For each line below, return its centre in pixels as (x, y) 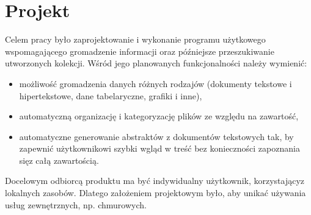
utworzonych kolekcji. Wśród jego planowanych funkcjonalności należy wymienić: (156, 63)
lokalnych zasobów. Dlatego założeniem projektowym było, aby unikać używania (155, 193)
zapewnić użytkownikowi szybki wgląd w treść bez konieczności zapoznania (159, 148)
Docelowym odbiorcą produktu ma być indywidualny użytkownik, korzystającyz (155, 181)
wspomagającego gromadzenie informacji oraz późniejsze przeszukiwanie (140, 51)
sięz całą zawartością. (59, 160)
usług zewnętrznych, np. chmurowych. (76, 204)
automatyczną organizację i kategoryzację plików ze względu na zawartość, (159, 116)
